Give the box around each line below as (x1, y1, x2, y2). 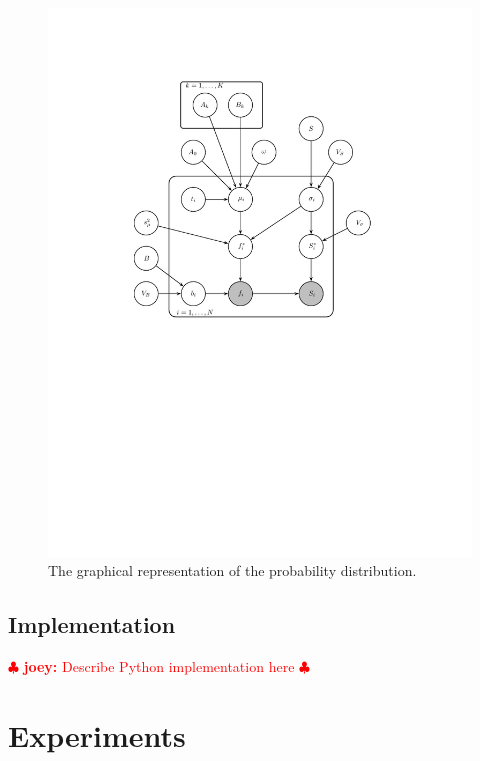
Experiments (8, 715, 186, 756)
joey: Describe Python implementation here (23, 656, 295, 677)
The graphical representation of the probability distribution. (48, 560, 417, 581)
